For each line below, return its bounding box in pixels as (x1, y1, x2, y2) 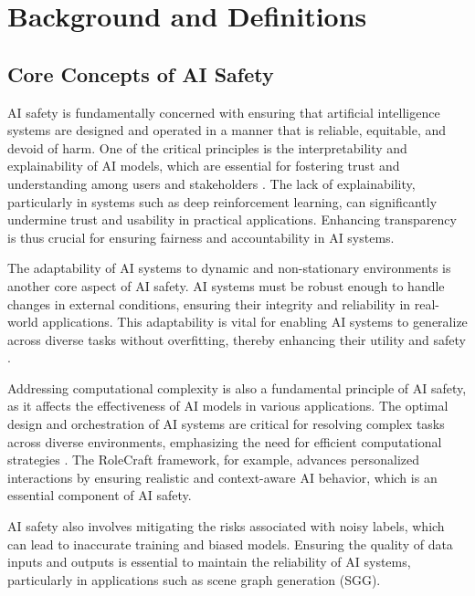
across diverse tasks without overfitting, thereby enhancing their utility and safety (7, 329, 466, 349)
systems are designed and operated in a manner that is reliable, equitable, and (7, 120, 447, 140)
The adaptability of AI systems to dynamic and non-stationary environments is (7, 258, 451, 277)
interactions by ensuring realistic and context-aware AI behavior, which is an (7, 467, 438, 486)
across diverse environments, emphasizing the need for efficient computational (7, 432, 442, 451)
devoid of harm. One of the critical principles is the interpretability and (7, 138, 407, 157)
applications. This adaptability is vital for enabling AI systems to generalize (42, 312, 468, 331)
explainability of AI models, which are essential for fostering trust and (7, 156, 400, 175)
